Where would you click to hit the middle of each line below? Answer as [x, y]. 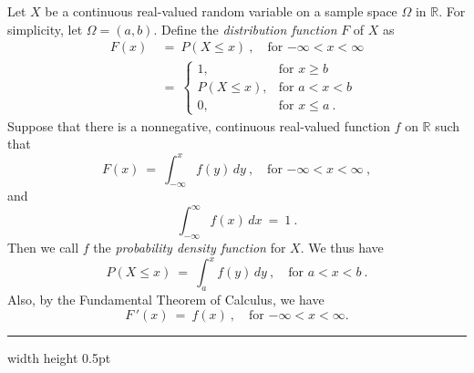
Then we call [43, 248]
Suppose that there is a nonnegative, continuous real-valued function [199, 125]
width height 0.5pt [59, 357]
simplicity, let [45, 29]
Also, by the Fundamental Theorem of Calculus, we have [166, 300]
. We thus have [342, 248]
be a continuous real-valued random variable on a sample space [221, 11]
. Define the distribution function [245, 29]
